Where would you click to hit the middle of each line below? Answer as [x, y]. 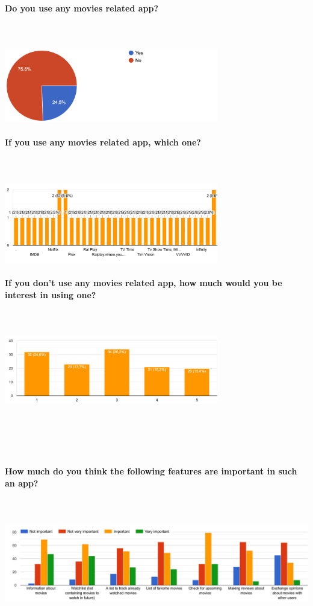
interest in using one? [51, 294]
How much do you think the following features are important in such [151, 471]
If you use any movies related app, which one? [103, 142]
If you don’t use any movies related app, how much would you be [144, 283]
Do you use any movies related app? [82, 8]
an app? [22, 483]
